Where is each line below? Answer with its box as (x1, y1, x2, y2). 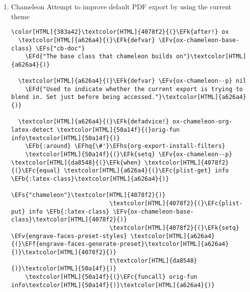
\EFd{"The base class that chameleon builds (25, 53, 173, 60)
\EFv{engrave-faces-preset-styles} (11, 232, 127, 240)
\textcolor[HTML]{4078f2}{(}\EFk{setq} (109, 224, 240, 231)
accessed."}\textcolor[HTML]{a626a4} (123, 94, 247, 101)
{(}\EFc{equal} (11, 167, 61, 174)
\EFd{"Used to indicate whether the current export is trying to (25, 85, 243, 93)
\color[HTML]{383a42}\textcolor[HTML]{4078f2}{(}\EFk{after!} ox (11, 28, 229, 36)
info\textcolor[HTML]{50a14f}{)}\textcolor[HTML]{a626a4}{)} (11, 281, 215, 289)
